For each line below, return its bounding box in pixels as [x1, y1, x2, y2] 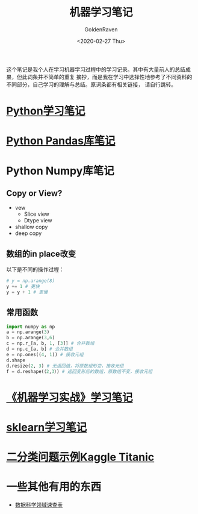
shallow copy [14, 224, 48, 231]
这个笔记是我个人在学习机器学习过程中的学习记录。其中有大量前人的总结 [6, 66, 185, 73]
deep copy [14, 230, 42, 237]
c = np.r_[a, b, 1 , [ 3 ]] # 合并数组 [6, 340, 94, 346]
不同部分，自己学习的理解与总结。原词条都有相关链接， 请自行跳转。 [6, 81, 176, 88]
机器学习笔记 [69, 5, 133, 19]
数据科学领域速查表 [14, 501, 63, 508]
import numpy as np [6, 324, 55, 330]
